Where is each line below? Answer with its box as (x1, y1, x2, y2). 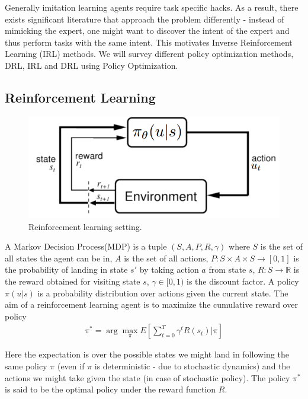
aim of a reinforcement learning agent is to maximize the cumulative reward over (5, 298, 298, 311)
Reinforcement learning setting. (28, 220, 142, 232)
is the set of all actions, (124, 251, 208, 264)
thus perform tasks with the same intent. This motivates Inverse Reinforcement (5, 36, 293, 48)
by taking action (139, 263, 199, 276)
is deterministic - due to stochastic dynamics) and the (94, 360, 290, 372)
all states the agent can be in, (5, 251, 113, 264)
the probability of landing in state (5, 263, 128, 276)
